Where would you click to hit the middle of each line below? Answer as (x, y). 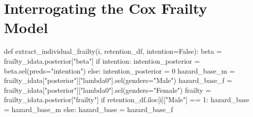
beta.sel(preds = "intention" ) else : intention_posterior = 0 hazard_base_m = (120, 70)
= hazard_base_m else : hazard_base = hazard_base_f (89, 109)
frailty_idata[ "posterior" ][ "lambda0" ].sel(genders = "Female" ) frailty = (108, 90)
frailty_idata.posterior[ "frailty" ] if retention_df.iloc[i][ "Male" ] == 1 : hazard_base (127, 99)
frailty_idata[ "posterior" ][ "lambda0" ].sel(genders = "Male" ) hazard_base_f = (118, 80)
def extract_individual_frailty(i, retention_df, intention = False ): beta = (113, 51)
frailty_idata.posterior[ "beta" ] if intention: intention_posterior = (102, 60)
